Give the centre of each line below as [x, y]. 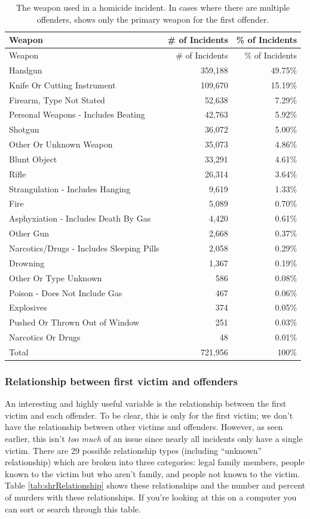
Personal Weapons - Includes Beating [77, 114]
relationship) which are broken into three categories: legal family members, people [155, 462]
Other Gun [29, 233]
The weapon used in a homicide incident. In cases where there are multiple [153, 7]
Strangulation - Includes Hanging [70, 188]
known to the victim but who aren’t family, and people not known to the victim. [152, 473]
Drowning [27, 262]
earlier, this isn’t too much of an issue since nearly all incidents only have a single [154, 438]
